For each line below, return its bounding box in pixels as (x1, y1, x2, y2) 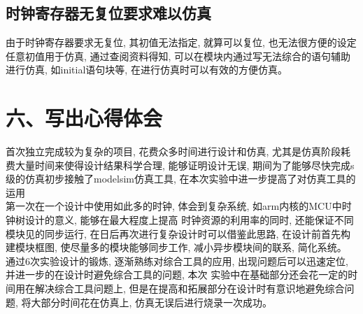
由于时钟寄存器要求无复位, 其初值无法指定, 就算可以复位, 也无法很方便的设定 (6, 35, 357, 50)
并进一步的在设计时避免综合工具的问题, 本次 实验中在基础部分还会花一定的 (6, 267, 348, 282)
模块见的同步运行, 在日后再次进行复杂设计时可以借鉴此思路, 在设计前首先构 (6, 226, 351, 241)
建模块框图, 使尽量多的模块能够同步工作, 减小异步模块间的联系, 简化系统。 (6, 240, 347, 255)
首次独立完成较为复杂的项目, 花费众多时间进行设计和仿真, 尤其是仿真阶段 (6, 144, 341, 159)
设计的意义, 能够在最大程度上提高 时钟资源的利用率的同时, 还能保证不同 (24, 213, 354, 227)
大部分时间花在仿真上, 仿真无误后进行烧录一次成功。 (31, 294, 273, 309)
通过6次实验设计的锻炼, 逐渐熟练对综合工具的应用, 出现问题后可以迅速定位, (6, 253, 348, 268)
